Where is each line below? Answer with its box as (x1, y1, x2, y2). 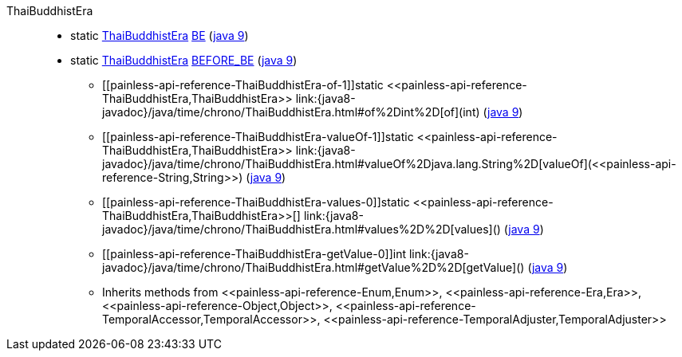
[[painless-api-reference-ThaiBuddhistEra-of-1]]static (102, 78, 384, 92)
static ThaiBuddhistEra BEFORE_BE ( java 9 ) (70, 53, 298, 67)
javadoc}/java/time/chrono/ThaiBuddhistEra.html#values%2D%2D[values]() (102, 222, 501, 236)
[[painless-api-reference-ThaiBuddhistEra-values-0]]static (102, 195, 410, 209)
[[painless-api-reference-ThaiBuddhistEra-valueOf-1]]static (102, 130, 414, 143)
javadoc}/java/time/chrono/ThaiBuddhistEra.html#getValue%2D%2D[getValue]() (102, 261, 525, 274)
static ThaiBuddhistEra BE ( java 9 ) (70, 29, 249, 42)
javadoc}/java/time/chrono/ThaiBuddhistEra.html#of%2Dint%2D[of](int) (102, 105, 480, 119)
